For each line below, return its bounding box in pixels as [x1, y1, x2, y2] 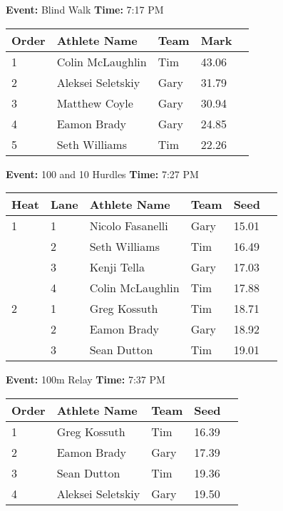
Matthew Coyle [56, 94, 133, 111]
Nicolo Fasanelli [89, 217, 168, 234]
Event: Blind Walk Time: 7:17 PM [6, 2, 164, 16]
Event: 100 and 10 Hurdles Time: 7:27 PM [6, 166, 199, 181]
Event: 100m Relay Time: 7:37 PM [6, 372, 165, 387]
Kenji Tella [89, 259, 145, 276]
